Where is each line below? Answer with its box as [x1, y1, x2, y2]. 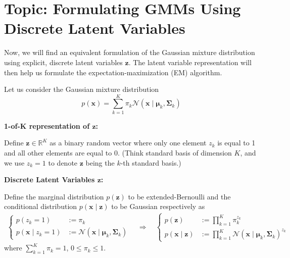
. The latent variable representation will [128, 57, 252, 67]
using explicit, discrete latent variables [4, 57, 123, 67]
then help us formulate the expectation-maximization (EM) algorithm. [4, 67, 222, 77]
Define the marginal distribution [4, 191, 104, 201]
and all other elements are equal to [4, 147, 112, 158]
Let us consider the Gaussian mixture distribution [4, 84, 159, 94]
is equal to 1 [217, 137, 256, 148]
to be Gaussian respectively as [111, 201, 205, 212]
